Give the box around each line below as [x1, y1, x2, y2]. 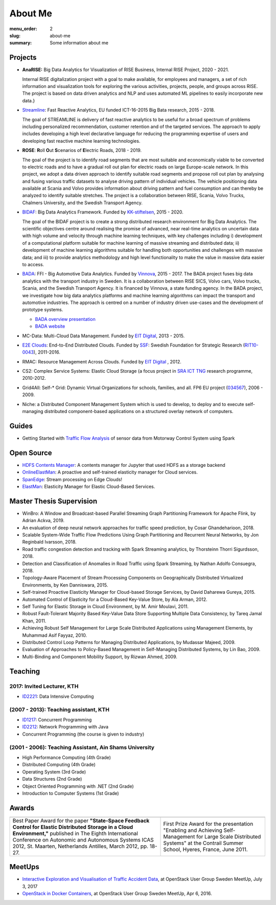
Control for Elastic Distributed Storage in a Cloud [12, 823, 133, 830]
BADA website [35, 323, 65, 330]
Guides [9, 421, 33, 430]
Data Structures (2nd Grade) [22, 776, 82, 782]
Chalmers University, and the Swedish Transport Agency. [22, 200, 143, 206]
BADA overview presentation [35, 316, 96, 322]
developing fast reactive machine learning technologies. [22, 138, 141, 144]
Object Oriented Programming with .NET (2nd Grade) [22, 783, 134, 789]
